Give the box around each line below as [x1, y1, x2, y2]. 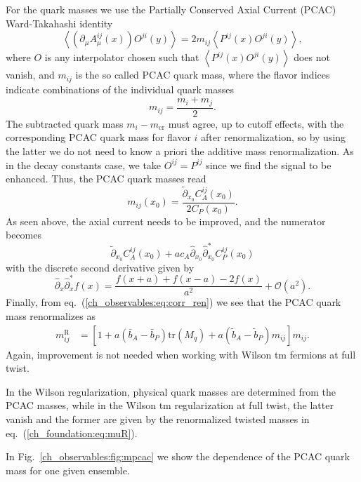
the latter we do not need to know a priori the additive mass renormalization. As [6, 143, 354, 158]
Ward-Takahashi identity [6, 15, 113, 30]
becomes [6, 227, 42, 242]
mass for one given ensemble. [6, 462, 130, 477]
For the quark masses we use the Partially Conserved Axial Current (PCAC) [6, 2, 336, 16]
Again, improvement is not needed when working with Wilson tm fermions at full [6, 347, 356, 361]
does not [294, 50, 330, 65]
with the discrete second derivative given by [6, 260, 195, 274]
